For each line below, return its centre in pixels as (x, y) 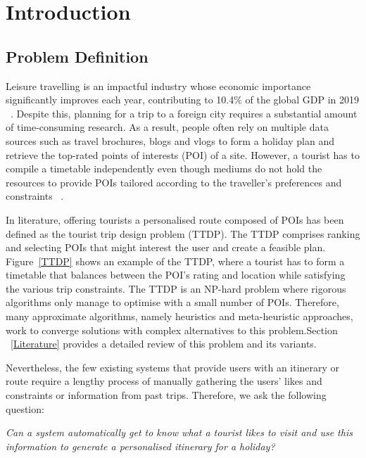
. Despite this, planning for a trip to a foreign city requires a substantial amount (184, 113)
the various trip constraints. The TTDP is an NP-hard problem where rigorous (176, 288)
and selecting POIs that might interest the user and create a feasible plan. (166, 247)
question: (25, 408)
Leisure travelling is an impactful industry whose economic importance (158, 85)
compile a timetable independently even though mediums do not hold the (164, 168)
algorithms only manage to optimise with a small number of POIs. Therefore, (172, 302)
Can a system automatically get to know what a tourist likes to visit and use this (179, 432)
